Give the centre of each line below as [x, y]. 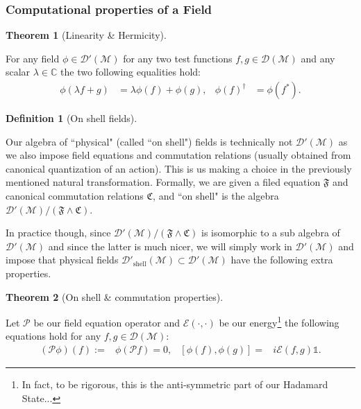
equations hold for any [53, 336]
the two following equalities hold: [131, 72]
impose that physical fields [62, 260]
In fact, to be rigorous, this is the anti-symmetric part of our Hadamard [175, 384]
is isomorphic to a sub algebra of [271, 233]
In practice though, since [58, 233]
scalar [18, 72]
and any [318, 58]
